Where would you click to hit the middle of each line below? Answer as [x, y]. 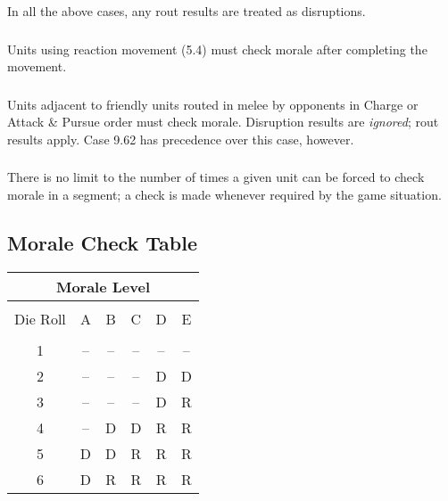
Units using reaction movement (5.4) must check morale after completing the [217, 49]
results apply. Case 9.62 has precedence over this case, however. [181, 139]
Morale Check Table [103, 242]
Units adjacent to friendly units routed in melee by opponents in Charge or [213, 104]
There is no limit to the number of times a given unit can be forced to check [216, 177]
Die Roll [40, 318]
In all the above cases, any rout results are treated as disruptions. [187, 11]
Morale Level [103, 286]
